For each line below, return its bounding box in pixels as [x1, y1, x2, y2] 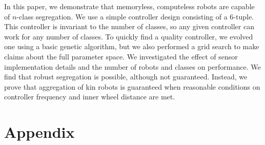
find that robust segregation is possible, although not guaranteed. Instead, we [4, 71, 248, 82]
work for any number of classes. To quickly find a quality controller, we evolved [4, 31, 253, 42]
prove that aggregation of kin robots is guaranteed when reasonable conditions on [4, 81, 260, 92]
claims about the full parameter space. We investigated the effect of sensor [4, 51, 238, 61]
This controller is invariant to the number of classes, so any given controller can [4, 21, 254, 32]
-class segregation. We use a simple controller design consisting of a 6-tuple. [16, 11, 254, 22]
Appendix [4, 121, 75, 142]
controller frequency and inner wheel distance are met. [4, 91, 175, 102]
